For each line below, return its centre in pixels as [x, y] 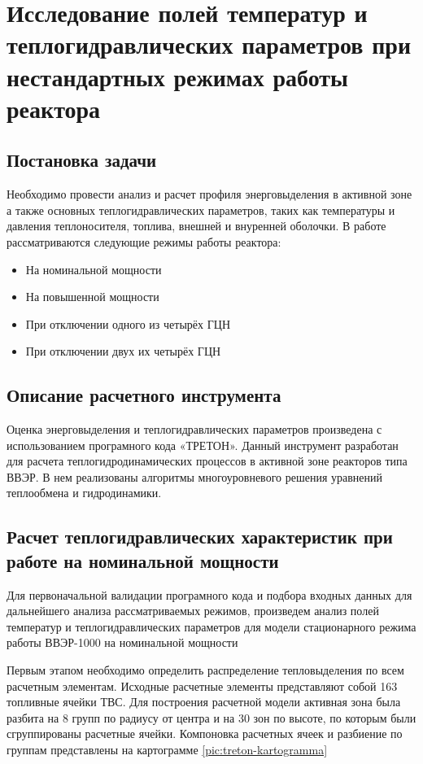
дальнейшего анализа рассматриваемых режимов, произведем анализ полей [193, 611]
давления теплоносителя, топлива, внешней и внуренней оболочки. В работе [196, 226]
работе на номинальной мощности [143, 560]
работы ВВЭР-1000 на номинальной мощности [122, 642]
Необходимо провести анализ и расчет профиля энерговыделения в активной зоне [209, 194]
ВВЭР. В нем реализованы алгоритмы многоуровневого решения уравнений [194, 476]
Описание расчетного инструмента [144, 395]
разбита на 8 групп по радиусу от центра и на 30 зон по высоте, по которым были [211, 717]
